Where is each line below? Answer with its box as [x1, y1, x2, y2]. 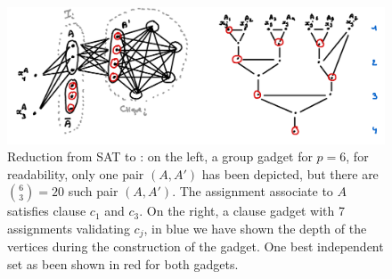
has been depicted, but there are [201, 164, 379, 183]
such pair [68, 182, 118, 201]
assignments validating [7, 218, 130, 237]
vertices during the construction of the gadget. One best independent [7, 237, 384, 256]
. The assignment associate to [172, 182, 333, 201]
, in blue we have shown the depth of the [143, 218, 367, 237]
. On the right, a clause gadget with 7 [139, 201, 345, 220]
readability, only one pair [7, 164, 144, 183]
